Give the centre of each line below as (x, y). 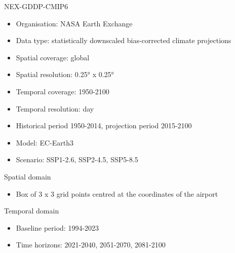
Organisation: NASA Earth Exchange (74, 23)
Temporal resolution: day (55, 108)
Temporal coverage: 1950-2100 (63, 91)
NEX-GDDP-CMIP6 (36, 6)
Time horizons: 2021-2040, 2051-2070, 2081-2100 (91, 245)
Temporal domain (32, 211)
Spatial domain (28, 176)
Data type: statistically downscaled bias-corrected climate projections (124, 40)
